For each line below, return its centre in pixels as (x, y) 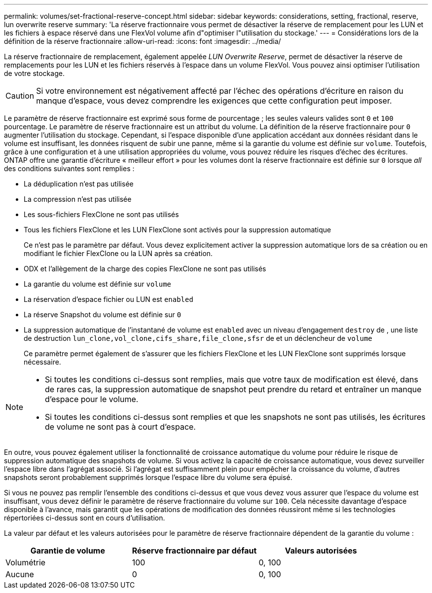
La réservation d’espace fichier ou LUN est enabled (108, 299)
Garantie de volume (68, 551)
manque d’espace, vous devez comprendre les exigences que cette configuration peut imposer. (214, 101)
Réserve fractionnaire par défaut (194, 551)
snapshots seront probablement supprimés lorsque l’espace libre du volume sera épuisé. (148, 477)
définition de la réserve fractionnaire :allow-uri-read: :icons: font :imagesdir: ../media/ (143, 41)
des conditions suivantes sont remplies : (69, 168)
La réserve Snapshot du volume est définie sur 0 (103, 315)
